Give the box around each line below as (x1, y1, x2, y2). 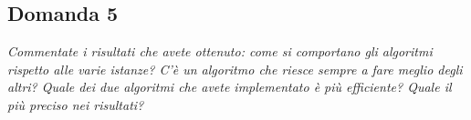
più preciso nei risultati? (7, 95, 144, 114)
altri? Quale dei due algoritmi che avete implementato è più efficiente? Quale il (7, 77, 452, 96)
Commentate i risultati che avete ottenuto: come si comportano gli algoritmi (7, 42, 433, 61)
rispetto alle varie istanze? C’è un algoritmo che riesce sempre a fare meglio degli (7, 59, 463, 78)
